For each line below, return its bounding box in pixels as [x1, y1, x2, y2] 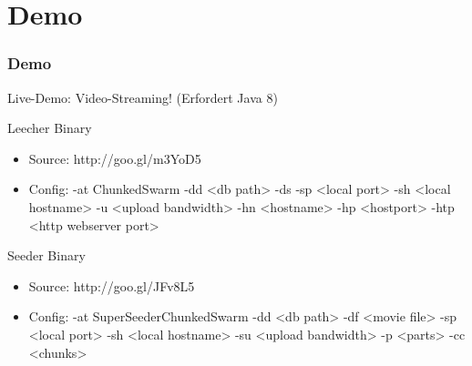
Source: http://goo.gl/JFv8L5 [28, 276, 195, 295]
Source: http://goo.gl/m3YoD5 [28, 148, 201, 168]
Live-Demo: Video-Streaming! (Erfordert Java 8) [7, 87, 278, 107]
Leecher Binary [7, 118, 92, 137]
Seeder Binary [7, 246, 86, 265]
